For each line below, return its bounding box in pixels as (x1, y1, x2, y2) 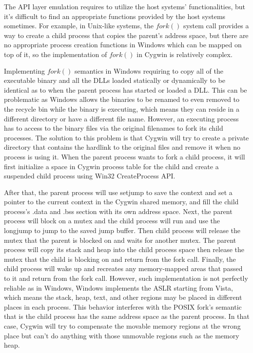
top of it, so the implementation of (4, 49, 107, 59)
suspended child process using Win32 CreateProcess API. (4, 171, 175, 181)
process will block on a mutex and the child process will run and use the (4, 216, 220, 226)
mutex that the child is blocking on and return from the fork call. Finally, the (4, 254, 236, 264)
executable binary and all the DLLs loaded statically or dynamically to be (4, 75, 225, 85)
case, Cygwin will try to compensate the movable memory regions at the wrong (4, 321, 241, 331)
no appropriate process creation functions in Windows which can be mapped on (4, 39, 242, 50)
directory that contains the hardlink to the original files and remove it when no (4, 142, 240, 152)
